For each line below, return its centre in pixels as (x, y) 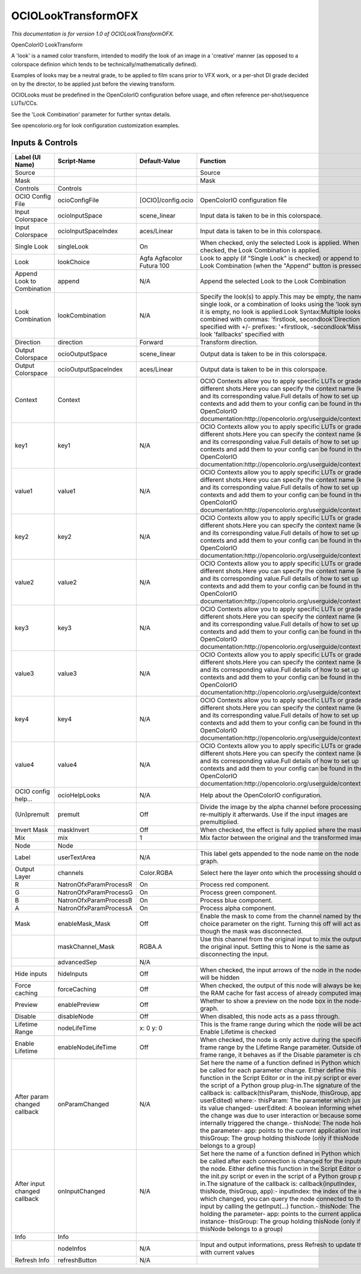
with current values (227, 1252)
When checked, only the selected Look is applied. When (280, 242)
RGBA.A (151, 947)
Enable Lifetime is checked (238, 1032)
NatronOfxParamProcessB (95, 900)
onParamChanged (83, 1104)
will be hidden (220, 977)
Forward (151, 342)
